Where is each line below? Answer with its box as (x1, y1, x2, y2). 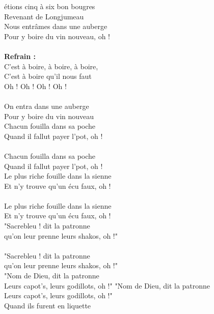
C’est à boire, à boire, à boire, (4, 61, 98, 71)
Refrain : (4, 50, 36, 61)
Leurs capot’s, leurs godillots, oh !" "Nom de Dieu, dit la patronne (4, 280, 210, 291)
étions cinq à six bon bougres (4, 1, 95, 11)
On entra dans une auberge (4, 100, 89, 111)
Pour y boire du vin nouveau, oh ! (4, 31, 110, 41)
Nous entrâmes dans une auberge (4, 21, 108, 32)
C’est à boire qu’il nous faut (4, 71, 92, 81)
